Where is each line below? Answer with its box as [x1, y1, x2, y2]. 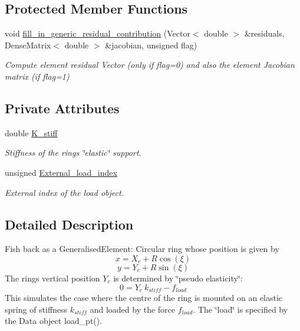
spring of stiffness [5, 303, 68, 315]
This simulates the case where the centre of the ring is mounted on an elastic [5, 291, 283, 303]
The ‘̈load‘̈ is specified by [197, 303, 288, 315]
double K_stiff [5, 126, 58, 139]
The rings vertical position [5, 271, 100, 284]
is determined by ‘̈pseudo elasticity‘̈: [113, 271, 243, 284]
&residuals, [244, 27, 285, 40]
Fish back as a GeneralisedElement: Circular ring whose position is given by [5, 242, 279, 255]
